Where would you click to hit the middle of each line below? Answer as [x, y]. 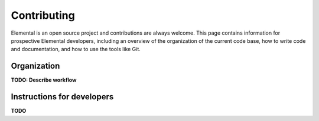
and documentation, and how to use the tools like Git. [76, 49]
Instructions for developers [62, 97]
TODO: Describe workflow [44, 80]
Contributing [43, 15]
